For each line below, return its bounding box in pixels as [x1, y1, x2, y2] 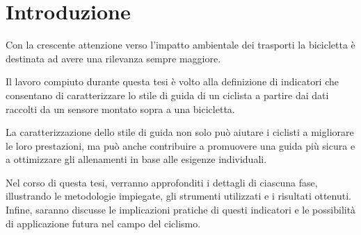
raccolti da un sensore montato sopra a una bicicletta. [6, 101, 235, 116]
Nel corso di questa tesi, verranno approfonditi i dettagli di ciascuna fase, [6, 175, 318, 189]
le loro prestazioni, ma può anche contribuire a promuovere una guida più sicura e [6, 138, 355, 153]
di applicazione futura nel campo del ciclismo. [6, 216, 201, 230]
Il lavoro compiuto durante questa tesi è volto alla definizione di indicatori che [6, 74, 339, 89]
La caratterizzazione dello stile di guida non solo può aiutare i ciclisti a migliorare [6, 125, 354, 139]
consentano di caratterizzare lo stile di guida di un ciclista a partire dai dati [6, 87, 329, 102]
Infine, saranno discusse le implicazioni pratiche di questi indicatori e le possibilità [6, 202, 356, 217]
